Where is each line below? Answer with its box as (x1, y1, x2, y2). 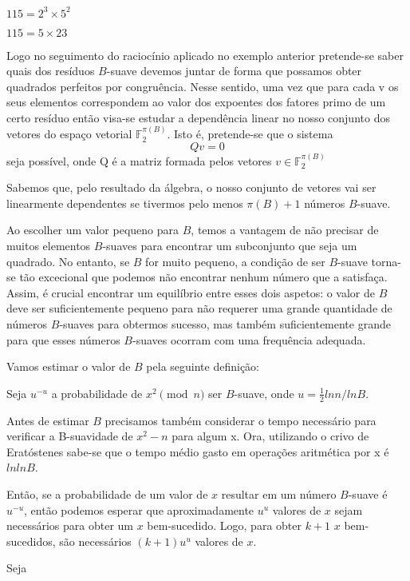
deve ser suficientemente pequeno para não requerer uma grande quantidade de (6, 300, 392, 316)
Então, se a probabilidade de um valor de (6, 486, 208, 503)
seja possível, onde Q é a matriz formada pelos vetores (6, 152, 272, 169)
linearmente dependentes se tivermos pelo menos (6, 194, 243, 211)
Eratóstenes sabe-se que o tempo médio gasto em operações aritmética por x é (6, 443, 389, 460)
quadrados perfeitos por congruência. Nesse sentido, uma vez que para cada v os (6, 78, 399, 94)
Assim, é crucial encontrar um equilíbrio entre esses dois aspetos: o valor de (6, 284, 376, 300)
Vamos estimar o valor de (6, 358, 131, 375)
